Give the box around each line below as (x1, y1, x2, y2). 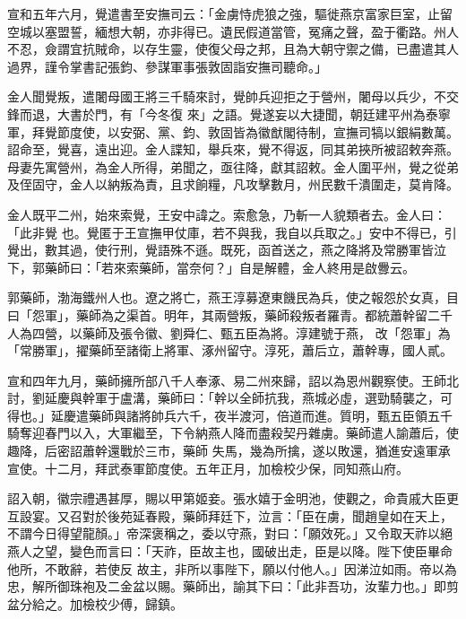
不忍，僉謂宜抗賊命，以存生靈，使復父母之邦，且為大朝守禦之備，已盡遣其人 (7, 39, 459, 58)
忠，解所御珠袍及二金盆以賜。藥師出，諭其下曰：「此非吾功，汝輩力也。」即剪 (7, 577, 459, 596)
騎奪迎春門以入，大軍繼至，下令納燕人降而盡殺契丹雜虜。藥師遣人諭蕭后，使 (7, 423, 459, 442)
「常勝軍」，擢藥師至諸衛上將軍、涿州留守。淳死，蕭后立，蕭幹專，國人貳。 (7, 341, 453, 360)
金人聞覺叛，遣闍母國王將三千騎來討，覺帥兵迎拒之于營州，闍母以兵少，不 (7, 87, 446, 106)
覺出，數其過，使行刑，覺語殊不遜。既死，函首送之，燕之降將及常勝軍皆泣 (7, 240, 446, 259)
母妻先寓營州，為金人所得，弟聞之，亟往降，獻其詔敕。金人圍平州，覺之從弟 (7, 157, 459, 176)
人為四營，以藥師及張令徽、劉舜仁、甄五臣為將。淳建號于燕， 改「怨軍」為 (7, 323, 451, 342)
